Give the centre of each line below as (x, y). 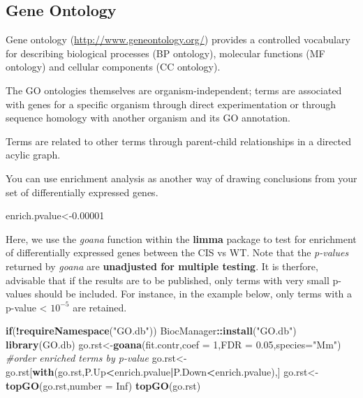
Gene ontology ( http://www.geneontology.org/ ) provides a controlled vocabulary (178, 39)
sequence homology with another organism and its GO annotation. (148, 118)
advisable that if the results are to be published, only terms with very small (168, 280)
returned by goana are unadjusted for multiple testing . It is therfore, (162, 266)
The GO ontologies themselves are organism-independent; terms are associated (174, 90)
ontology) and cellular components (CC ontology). (113, 67)
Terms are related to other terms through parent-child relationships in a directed (178, 141)
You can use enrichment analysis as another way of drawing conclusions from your (181, 178)
